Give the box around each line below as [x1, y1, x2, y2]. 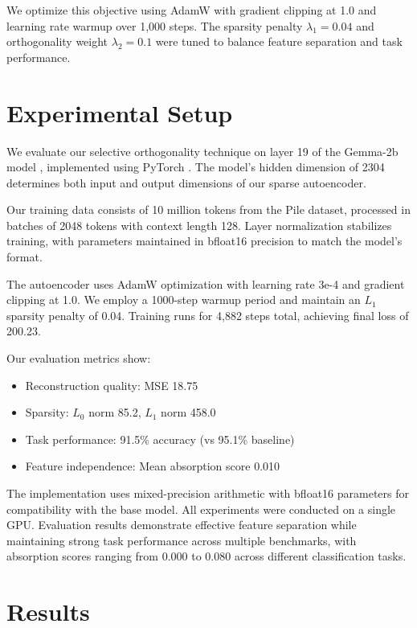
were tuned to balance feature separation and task [155, 33, 403, 50]
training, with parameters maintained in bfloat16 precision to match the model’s [6, 232, 403, 249]
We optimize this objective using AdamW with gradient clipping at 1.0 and [6, 2, 377, 18]
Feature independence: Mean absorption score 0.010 [25, 458, 280, 474]
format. [6, 248, 43, 265]
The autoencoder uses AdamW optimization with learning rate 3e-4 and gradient [6, 275, 405, 292]
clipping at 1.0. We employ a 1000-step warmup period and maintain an [6, 291, 361, 308]
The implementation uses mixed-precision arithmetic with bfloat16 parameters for [6, 485, 409, 501]
